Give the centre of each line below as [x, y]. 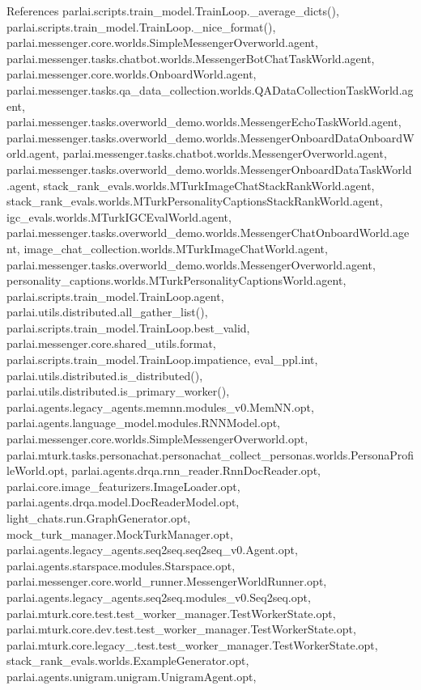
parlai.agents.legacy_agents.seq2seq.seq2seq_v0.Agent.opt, [152, 550]
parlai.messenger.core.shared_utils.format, [111, 343]
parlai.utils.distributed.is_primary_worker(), [118, 391]
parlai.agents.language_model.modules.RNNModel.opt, [144, 423]
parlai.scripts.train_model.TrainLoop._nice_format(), [141, 26]
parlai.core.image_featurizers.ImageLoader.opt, [123, 486]
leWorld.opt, [37, 470]
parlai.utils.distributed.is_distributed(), [105, 375]
